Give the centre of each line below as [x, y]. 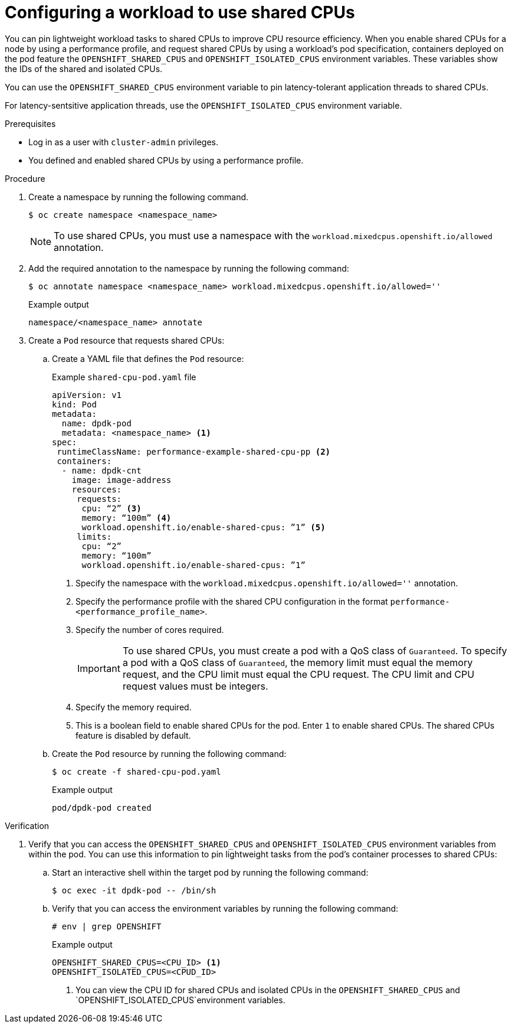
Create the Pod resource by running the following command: [169, 753]
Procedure [25, 178]
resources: [97, 489]
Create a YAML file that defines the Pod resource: [148, 358]
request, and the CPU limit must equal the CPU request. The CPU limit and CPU [298, 674]
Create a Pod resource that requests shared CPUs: [127, 340]
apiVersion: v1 [87, 395]
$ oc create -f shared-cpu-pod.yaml [137, 771]
